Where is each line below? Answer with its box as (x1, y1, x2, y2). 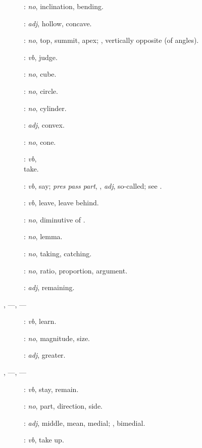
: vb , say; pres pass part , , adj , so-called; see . (24, 180, 162, 191)
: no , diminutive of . (24, 214, 85, 225)
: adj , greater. (24, 350, 66, 360)
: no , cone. (24, 136, 56, 147)
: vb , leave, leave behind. (24, 197, 99, 208)
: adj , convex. (24, 120, 65, 130)
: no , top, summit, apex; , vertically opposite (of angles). (24, 35, 199, 45)
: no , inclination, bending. (24, 1, 104, 11)
